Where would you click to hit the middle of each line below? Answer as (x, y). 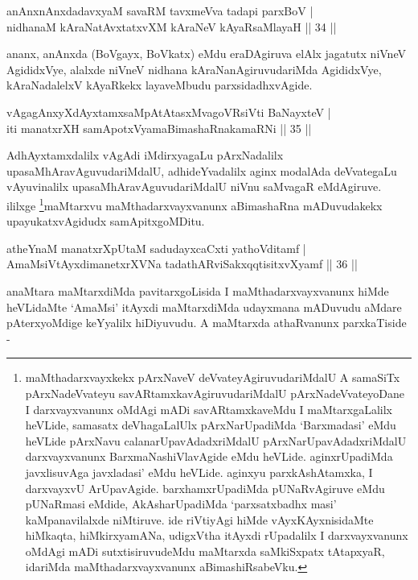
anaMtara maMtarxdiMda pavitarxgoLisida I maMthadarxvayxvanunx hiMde (198, 290)
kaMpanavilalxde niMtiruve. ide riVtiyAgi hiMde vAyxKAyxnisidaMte (199, 519)
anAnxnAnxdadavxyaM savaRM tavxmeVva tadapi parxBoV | (160, 10)
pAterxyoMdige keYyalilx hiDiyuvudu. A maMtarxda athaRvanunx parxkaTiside (207, 323)
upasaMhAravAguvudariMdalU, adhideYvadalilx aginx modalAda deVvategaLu (202, 170)
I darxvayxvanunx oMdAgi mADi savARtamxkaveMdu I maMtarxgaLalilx (209, 409)
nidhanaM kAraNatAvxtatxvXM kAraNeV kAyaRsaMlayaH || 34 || (172, 26)
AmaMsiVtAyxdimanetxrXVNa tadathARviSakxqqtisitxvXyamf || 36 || (182, 264)
